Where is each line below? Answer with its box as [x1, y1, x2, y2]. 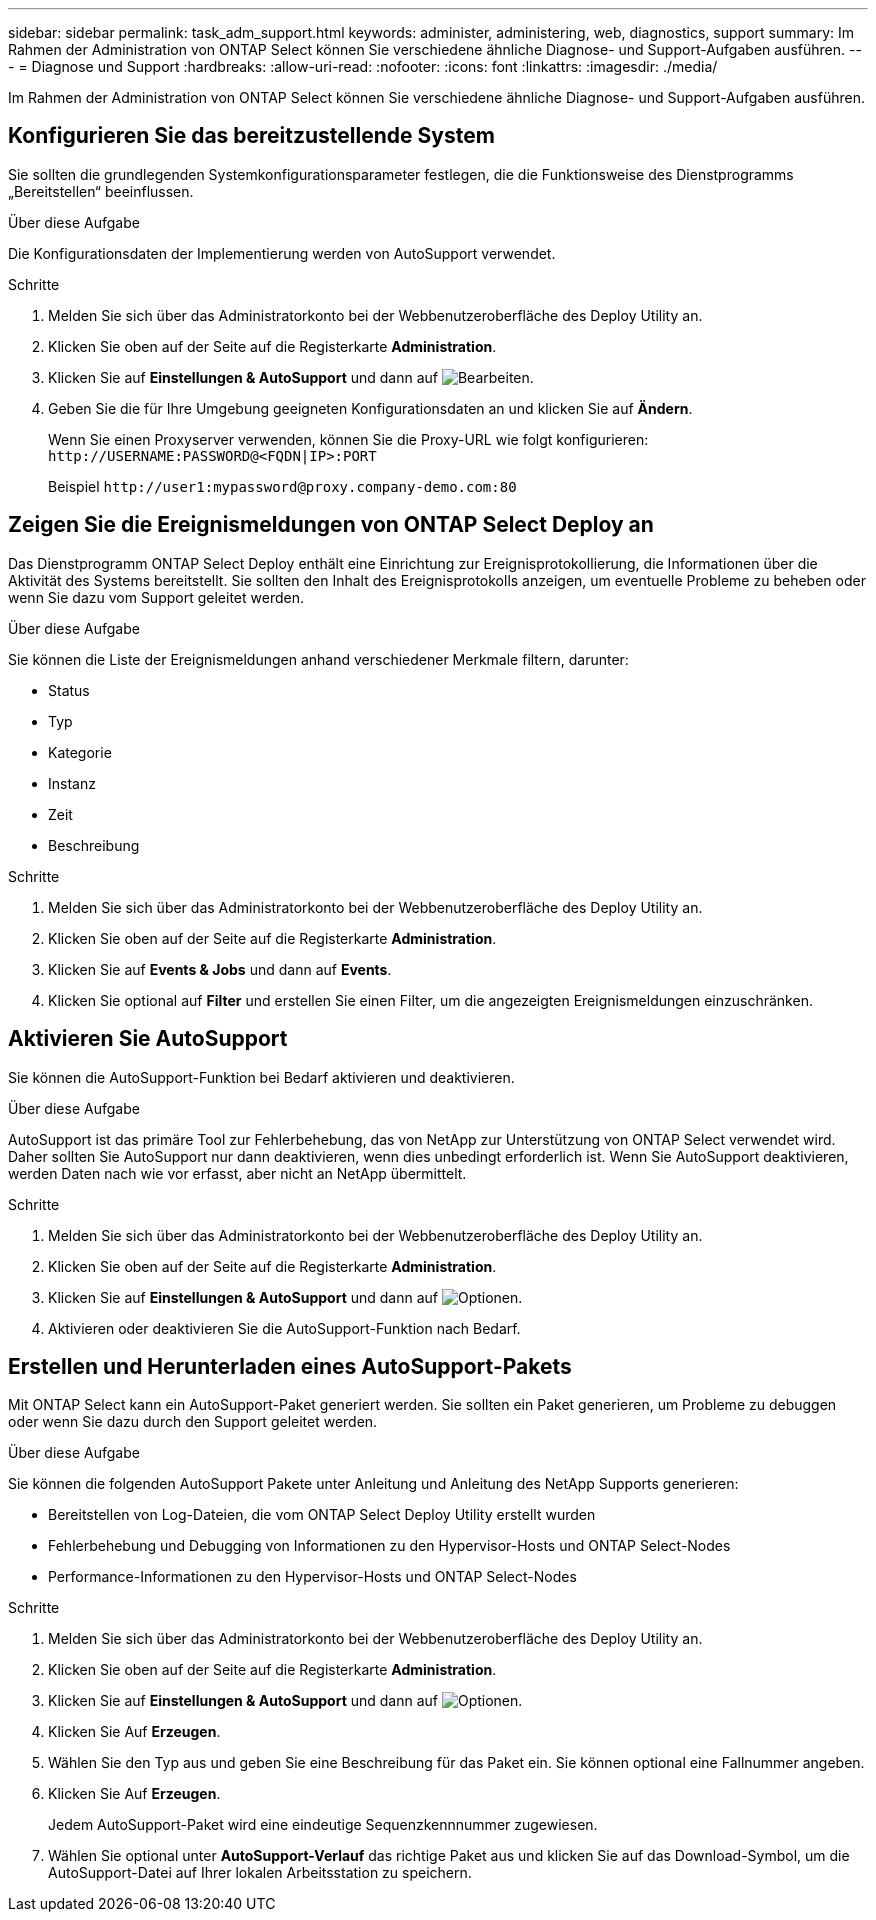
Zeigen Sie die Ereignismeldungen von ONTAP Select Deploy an [8, 512, 654, 538]
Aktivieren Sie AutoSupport [8, 1026, 288, 1052]
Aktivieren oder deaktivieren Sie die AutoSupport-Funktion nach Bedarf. [48, 1319, 521, 1337]
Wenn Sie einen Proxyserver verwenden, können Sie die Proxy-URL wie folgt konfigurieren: [48, 430, 649, 448]
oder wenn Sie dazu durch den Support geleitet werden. [8, 1413, 378, 1431]
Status [48, 681, 90, 699]
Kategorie [48, 743, 112, 761]
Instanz [48, 774, 96, 792]
